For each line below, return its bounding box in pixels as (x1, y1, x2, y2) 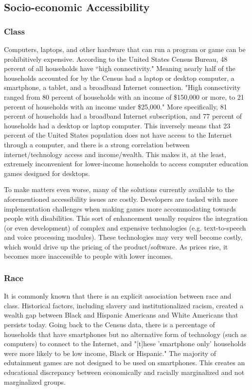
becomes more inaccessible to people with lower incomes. (4, 251, 173, 261)
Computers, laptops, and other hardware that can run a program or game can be (4, 44, 246, 54)
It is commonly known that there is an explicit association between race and (4, 291, 232, 301)
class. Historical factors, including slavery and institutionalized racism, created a (4, 300, 244, 310)
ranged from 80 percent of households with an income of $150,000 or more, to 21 (4, 91, 244, 102)
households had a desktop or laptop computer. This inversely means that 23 (4, 120, 231, 130)
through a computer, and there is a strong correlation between (4, 139, 190, 149)
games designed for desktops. (4, 168, 90, 178)
